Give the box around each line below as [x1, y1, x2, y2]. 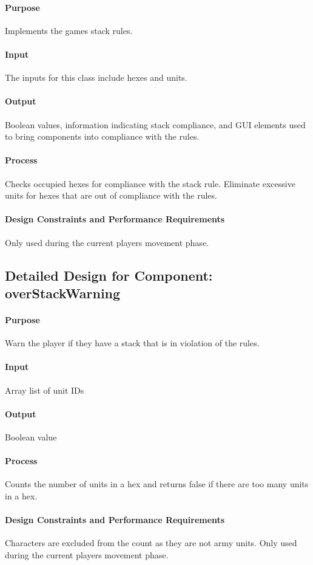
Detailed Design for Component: [5, 265, 213, 284]
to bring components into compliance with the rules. [5, 130, 200, 143]
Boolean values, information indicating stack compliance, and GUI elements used [5, 118, 306, 131]
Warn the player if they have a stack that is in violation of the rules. [5, 337, 260, 349]
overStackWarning [5, 283, 121, 302]
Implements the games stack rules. [5, 24, 133, 36]
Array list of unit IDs [5, 383, 84, 396]
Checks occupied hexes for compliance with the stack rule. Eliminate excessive [5, 177, 295, 190]
